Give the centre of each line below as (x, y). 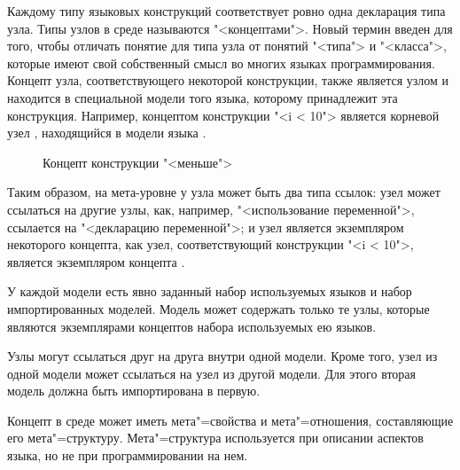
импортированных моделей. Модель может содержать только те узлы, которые (218, 308)
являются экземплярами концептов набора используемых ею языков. (192, 326)
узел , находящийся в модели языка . (107, 133)
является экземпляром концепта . (96, 261)
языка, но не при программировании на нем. (128, 455)
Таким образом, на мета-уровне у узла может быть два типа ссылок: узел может (224, 192)
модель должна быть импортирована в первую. (134, 391)
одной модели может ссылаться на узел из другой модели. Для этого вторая (212, 373)
